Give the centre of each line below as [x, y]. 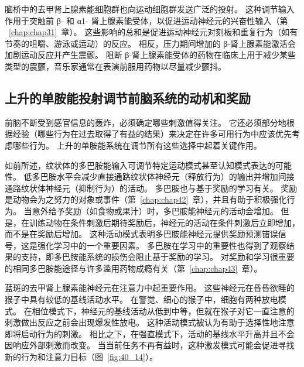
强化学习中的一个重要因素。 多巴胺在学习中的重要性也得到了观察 [162, 245]
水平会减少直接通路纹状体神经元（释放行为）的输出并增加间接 [175, 176]
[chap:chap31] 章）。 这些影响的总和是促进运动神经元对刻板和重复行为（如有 [153, 32]
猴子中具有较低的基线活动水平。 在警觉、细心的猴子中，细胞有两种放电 [141, 299]
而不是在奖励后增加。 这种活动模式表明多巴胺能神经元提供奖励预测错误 [141, 234]
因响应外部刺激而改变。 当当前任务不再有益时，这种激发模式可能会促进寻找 [150, 345]
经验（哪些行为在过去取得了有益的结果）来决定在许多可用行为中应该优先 [152, 134]
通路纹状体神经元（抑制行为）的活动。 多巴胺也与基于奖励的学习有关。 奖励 [151, 188]
